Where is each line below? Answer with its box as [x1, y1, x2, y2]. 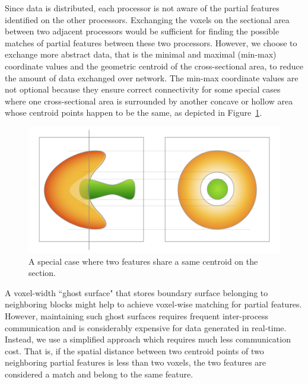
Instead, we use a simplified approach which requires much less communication [5, 333, 291, 345]
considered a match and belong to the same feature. [5, 367, 193, 380]
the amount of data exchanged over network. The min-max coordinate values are [5, 71, 299, 84]
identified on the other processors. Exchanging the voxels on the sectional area [5, 13, 290, 26]
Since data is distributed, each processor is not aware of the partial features [5, 2, 280, 14]
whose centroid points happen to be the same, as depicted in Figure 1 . [5, 106, 262, 119]
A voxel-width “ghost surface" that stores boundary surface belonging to [5, 286, 268, 299]
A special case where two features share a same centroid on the [28, 255, 258, 267]
